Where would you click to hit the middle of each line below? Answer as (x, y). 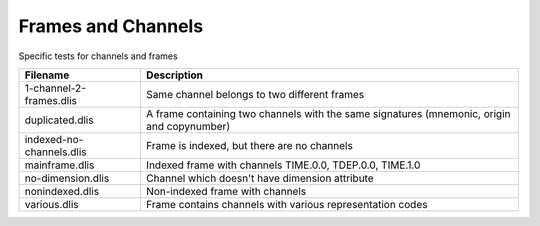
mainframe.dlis (59, 165)
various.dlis (51, 204)
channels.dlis (55, 152)
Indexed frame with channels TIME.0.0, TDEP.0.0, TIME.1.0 (283, 165)
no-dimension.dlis (67, 178)
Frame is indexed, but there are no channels (250, 145)
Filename (47, 75)
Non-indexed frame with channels (226, 191)
